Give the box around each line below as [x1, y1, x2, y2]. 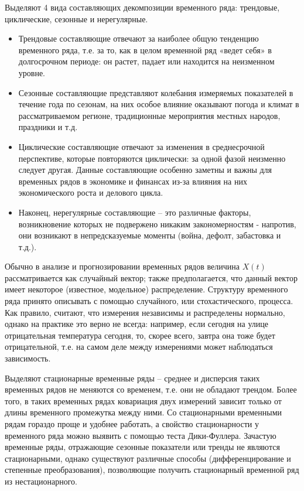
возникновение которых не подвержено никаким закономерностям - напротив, [18, 217, 296, 230]
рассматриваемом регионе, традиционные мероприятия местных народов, [18, 109, 281, 121]
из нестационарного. [5, 475, 77, 487]
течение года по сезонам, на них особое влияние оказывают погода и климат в [18, 98, 299, 110]
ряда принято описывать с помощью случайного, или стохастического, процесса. [5, 295, 293, 307]
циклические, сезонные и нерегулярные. [5, 12, 148, 25]
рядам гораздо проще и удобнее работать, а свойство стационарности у [5, 418, 259, 429]
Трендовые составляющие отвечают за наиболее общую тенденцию [18, 32, 259, 45]
